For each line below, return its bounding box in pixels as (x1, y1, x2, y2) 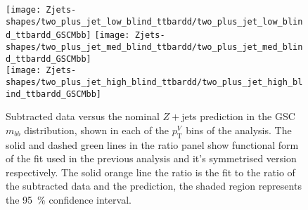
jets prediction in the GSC (181, 109, 295, 124)
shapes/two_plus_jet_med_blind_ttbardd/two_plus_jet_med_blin (6, 41, 303, 52)
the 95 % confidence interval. (6, 192, 131, 207)
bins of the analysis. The (186, 122, 292, 137)
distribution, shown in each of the (24, 122, 169, 137)
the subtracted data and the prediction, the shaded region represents (6, 178, 302, 193)
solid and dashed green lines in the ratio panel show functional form (6, 137, 299, 152)
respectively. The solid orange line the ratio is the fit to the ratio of (6, 164, 295, 179)
